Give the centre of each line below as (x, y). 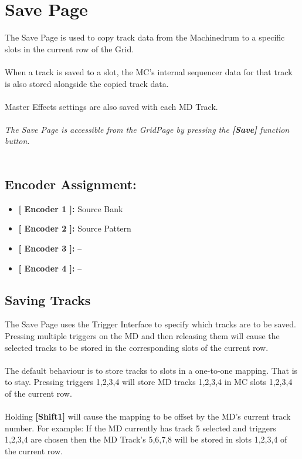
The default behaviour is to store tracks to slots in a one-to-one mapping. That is (151, 370)
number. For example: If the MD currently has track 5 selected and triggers (140, 428)
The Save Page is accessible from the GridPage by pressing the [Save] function (147, 129)
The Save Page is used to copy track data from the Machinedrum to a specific (145, 37)
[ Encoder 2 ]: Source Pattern (75, 228)
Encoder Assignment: (71, 184)
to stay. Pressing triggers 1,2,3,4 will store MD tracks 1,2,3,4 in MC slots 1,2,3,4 (149, 382)
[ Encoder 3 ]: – (50, 248)
